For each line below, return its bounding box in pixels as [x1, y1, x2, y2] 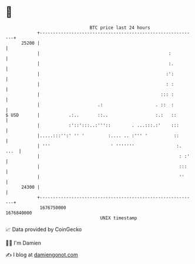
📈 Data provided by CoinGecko [5, 226, 82, 233]
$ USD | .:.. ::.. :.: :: [5, 112, 177, 118]
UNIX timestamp [100, 215, 137, 221]
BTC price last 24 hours [89, 25, 150, 31]
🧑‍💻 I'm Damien [5, 239, 42, 246]
